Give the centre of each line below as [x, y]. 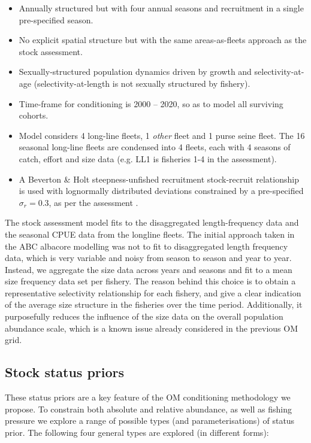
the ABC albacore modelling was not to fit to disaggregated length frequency [147, 246]
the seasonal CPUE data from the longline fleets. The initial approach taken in [150, 234]
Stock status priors [65, 372]
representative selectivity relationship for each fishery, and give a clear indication [153, 292]
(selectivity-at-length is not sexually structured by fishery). [142, 83]
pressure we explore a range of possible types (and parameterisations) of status [150, 421]
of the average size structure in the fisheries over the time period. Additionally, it [154, 304]
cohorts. [34, 115]
